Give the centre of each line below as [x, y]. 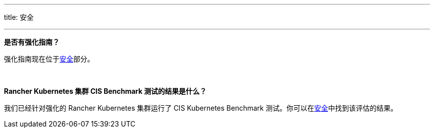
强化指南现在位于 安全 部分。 [49, 59]
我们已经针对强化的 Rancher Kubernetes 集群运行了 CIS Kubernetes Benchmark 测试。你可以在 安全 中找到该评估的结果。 [201, 108]
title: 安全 [19, 17]
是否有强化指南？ [32, 42]
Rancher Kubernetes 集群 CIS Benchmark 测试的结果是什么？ [105, 91]
